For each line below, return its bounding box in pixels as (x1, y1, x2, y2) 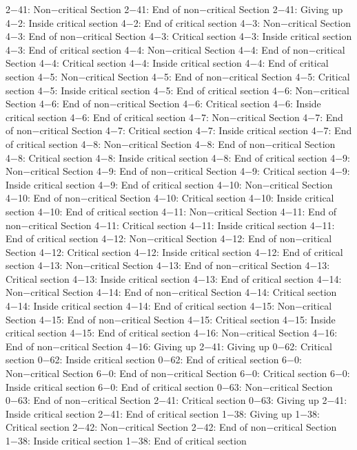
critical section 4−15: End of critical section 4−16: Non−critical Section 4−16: (6, 325, 338, 340)
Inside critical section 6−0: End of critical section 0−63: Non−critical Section (6, 379, 333, 394)
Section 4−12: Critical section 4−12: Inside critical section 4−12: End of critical (6, 244, 343, 259)
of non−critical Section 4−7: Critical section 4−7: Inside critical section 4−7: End (6, 123, 352, 138)
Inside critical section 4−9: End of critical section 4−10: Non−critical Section (6, 177, 333, 191)
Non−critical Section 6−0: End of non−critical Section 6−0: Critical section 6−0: (6, 366, 350, 381)
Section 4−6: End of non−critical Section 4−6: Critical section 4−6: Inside (6, 96, 321, 111)
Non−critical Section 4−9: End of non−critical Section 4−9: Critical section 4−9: (6, 164, 350, 178)
